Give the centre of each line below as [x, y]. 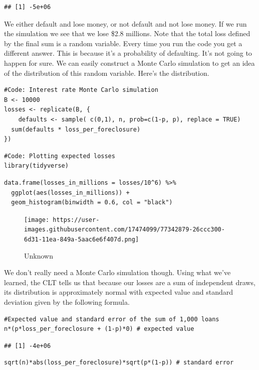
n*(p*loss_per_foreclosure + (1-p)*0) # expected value [99, 329]
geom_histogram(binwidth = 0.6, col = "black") [92, 203]
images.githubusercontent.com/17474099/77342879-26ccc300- [124, 230]
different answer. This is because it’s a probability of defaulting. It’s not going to [128, 53]
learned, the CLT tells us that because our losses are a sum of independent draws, [130, 282]
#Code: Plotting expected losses [60, 156]
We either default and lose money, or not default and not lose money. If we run [125, 23]
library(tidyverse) [36, 166]
